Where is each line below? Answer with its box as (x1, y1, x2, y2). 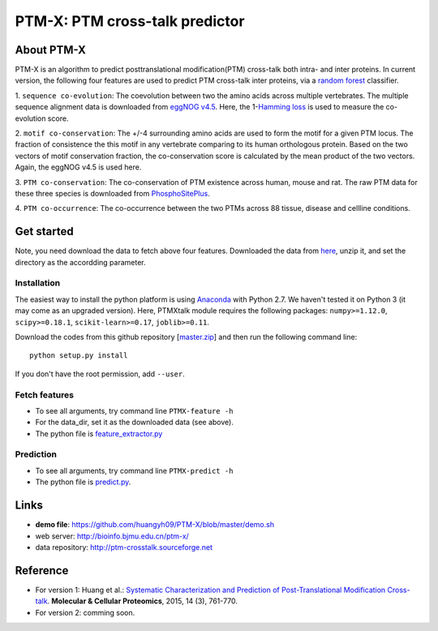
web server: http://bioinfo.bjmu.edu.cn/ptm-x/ (35, 531, 190, 541)
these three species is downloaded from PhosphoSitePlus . (15, 188, 210, 198)
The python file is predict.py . (35, 477, 131, 487)
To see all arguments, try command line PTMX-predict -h (35, 466, 234, 475)
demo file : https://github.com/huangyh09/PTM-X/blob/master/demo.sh (35, 520, 275, 530)
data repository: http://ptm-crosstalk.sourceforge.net (35, 542, 213, 552)
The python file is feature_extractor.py (35, 428, 163, 438)
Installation (15, 277, 61, 289)
